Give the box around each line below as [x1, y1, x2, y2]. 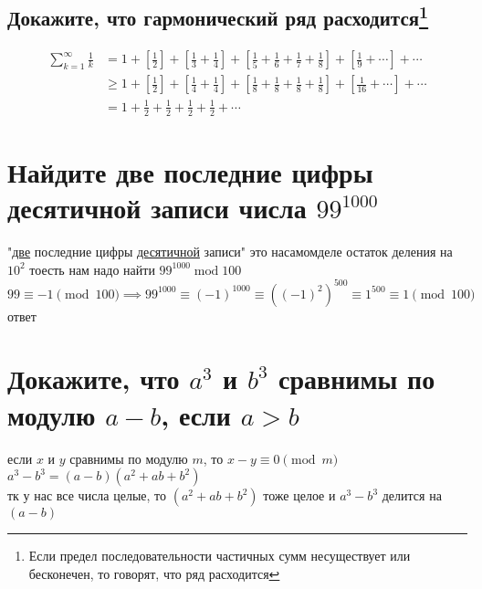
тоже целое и [263, 486, 336, 505]
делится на [382, 486, 442, 505]
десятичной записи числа [7, 189, 307, 226]
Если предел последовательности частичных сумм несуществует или [28, 546, 411, 565]
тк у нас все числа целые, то [7, 486, 167, 505]
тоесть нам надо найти [29, 259, 155, 279]
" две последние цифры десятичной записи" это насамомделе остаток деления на [7, 241, 453, 260]
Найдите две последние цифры [7, 153, 373, 190]
